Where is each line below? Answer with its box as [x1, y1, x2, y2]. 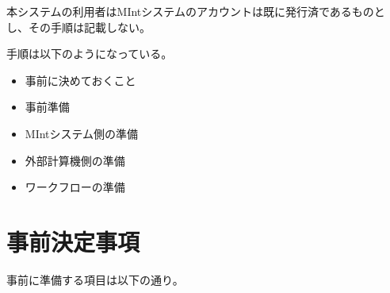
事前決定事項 [6, 225, 140, 257]
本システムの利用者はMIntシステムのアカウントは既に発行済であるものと [6, 3, 385, 19]
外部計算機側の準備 [25, 152, 125, 168]
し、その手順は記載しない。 [6, 18, 151, 35]
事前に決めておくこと [25, 71, 136, 88]
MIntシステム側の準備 [25, 125, 139, 141]
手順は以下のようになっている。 [6, 45, 173, 62]
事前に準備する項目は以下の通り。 [6, 271, 184, 287]
